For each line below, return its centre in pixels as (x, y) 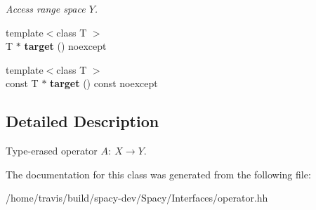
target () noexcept (65, 46)
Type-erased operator (52, 151)
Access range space (46, 8)
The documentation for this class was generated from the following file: (158, 174)
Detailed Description (83, 121)
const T (22, 83)
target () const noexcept (104, 83)
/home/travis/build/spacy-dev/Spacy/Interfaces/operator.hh (137, 198)
